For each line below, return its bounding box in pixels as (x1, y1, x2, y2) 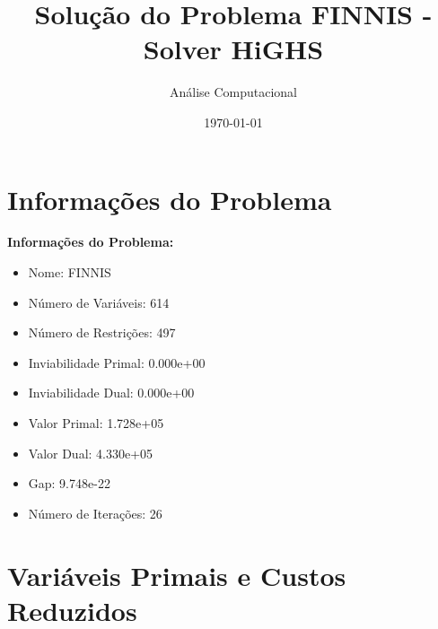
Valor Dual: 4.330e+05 (28, 443, 153, 462)
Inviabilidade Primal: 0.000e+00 (28, 353, 206, 371)
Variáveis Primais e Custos (7, 556, 346, 593)
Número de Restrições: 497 (28, 323, 176, 342)
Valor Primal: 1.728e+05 (28, 414, 164, 432)
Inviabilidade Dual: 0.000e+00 (28, 383, 195, 402)
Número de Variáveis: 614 (28, 293, 170, 311)
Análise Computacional (169, 83, 298, 101)
